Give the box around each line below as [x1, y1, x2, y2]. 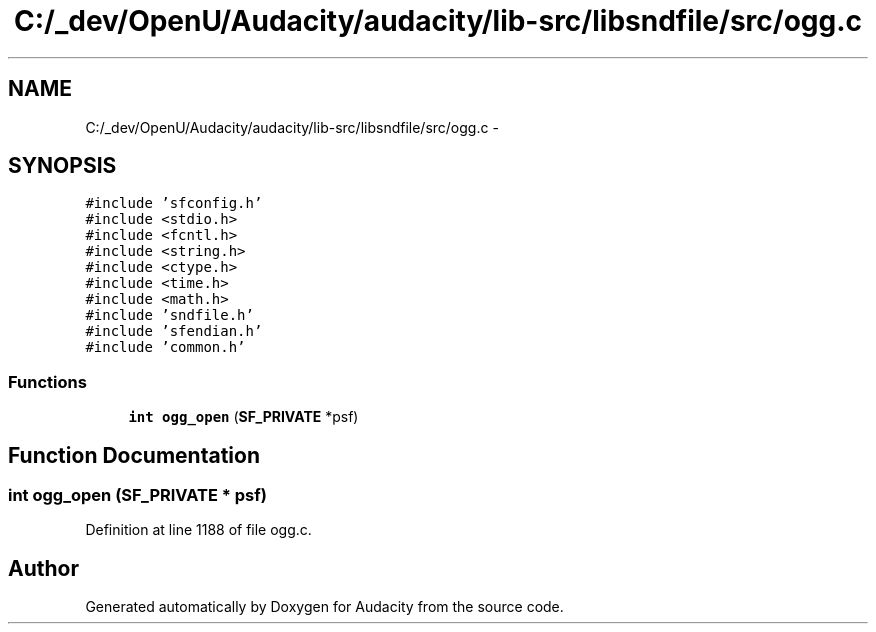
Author [8, 555, 79, 581]
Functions [8, 371, 87, 392]
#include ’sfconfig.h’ [85, 195, 263, 212]
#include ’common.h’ [85, 339, 246, 356]
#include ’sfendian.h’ [85, 323, 263, 340]
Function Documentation [8, 442, 260, 468]
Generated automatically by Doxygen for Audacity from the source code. [85, 598, 564, 616]
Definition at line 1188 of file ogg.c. [85, 521, 312, 539]
